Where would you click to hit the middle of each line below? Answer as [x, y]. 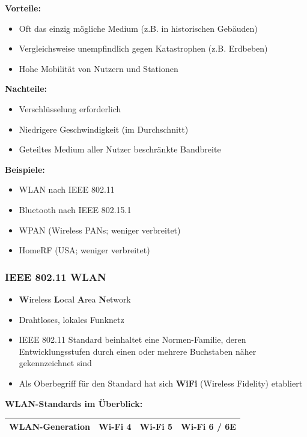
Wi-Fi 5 [156, 426]
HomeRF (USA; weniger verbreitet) [84, 250]
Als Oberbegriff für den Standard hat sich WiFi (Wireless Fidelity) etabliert [161, 383]
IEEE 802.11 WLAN [56, 276]
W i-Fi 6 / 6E [208, 426]
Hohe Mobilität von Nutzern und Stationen [99, 68]
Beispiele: [25, 169]
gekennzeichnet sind [55, 363]
